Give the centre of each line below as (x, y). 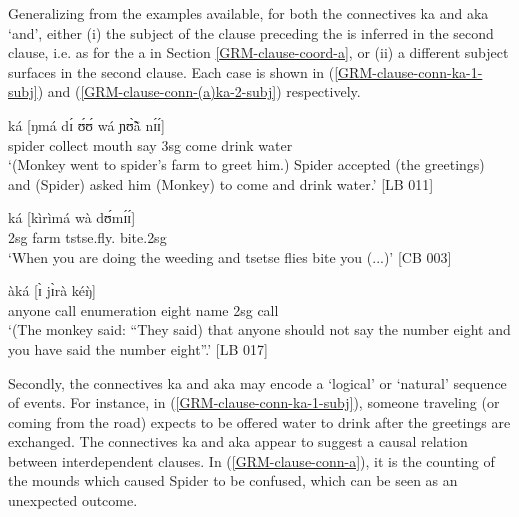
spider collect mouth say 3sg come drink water (150, 144)
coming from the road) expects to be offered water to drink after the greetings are (259, 421)
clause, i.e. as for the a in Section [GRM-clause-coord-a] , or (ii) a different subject (258, 52)
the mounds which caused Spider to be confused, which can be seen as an (233, 480)
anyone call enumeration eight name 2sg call (143, 309)
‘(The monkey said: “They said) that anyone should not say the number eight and (259, 329)
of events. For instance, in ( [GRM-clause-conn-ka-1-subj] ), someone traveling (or (254, 402)
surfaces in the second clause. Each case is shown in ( (171, 71)
